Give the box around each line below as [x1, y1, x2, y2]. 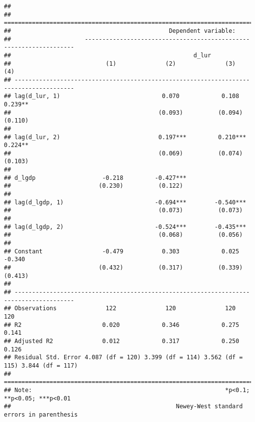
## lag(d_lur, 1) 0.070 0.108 [4, 93, 239, 100]
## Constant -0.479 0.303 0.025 [4, 248, 239, 255]
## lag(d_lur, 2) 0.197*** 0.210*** [4, 133, 246, 141]
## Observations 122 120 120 [4, 305, 236, 312]
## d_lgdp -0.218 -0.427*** [4, 174, 187, 181]
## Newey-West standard [4, 403, 243, 410]
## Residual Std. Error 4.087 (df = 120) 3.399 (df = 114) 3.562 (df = [4, 354, 243, 361]
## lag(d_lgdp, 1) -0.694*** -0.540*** [4, 199, 246, 206]
